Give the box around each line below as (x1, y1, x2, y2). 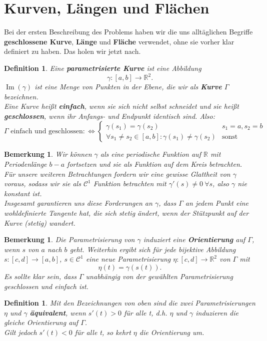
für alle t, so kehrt (74, 327, 131, 337)
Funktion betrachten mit (93, 178, 166, 189)
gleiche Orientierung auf (4, 317, 78, 328)
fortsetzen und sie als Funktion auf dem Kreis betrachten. (67, 158, 242, 169)
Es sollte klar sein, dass (4, 271, 76, 281)
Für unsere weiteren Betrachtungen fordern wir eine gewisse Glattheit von (4, 168, 230, 179)
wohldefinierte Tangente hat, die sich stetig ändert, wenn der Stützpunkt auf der (4, 207, 249, 218)
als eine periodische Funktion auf (100, 149, 201, 159)
